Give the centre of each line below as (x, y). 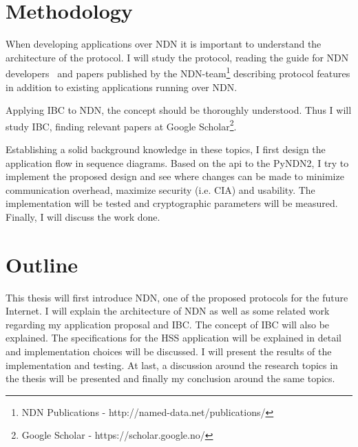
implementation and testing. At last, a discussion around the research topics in (172, 365)
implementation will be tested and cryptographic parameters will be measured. (172, 203)
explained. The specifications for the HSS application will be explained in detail (173, 338)
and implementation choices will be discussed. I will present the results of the (169, 351)
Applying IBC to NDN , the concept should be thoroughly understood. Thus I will (179, 110)
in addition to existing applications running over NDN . (122, 87)
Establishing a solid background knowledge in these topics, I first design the (166, 149)
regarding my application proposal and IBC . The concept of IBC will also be (168, 324)
